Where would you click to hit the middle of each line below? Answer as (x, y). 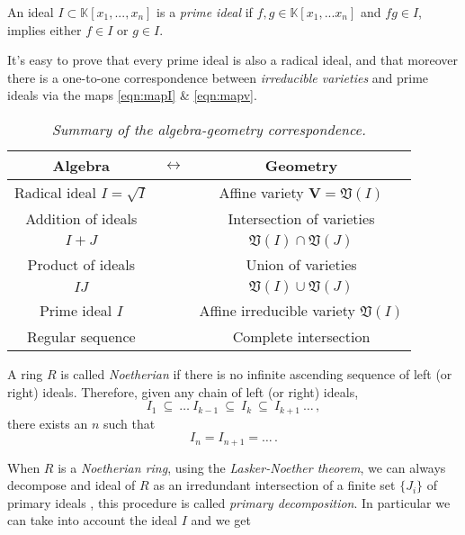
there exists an (48, 423)
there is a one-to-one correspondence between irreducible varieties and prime (218, 77)
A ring (25, 373)
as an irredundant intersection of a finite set (274, 485)
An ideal (31, 12)
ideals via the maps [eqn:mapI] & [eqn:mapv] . (132, 95)
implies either (45, 29)
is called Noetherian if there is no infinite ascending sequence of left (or (256, 373)
